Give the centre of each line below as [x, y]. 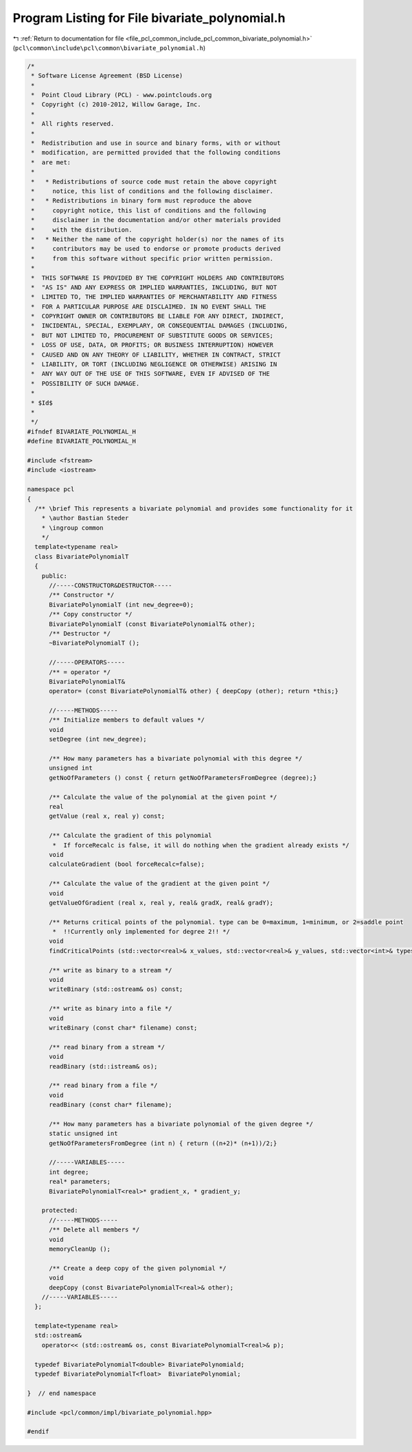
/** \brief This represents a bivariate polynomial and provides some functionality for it [194, 508]
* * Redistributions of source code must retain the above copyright [154, 181]
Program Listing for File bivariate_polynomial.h [149, 18]
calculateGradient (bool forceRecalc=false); [127, 864]
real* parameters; [80, 1182]
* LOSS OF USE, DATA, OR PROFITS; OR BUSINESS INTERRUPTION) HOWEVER [152, 345]
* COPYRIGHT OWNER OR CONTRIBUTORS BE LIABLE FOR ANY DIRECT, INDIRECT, [158, 316]
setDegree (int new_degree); [98, 739]
